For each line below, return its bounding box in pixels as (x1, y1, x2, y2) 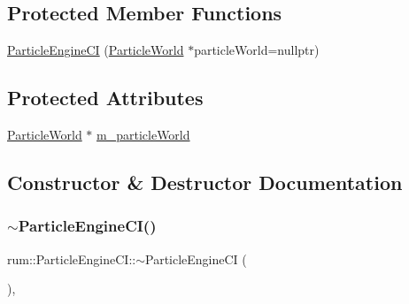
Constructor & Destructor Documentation (7, 168, 403, 195)
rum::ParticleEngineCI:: (7, 249, 136, 268)
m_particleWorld (96, 125, 190, 143)
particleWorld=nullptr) (194, 41, 320, 59)
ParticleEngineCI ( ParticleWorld (7, 41, 184, 59)
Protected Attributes (7, 84, 204, 111)
